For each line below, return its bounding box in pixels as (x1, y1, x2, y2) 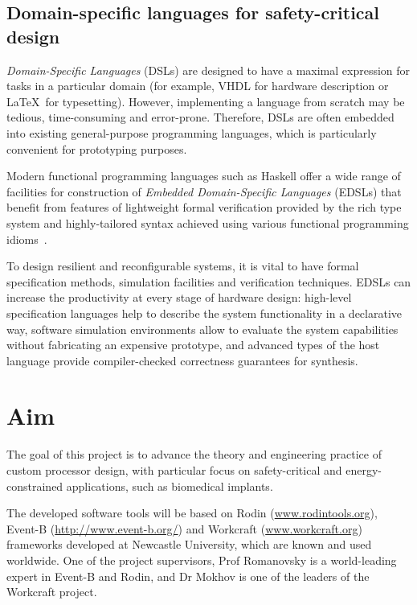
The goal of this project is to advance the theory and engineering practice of (6, 446, 382, 463)
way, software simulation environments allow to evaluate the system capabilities (6, 320, 399, 337)
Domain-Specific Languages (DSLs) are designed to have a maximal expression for (6, 61, 411, 78)
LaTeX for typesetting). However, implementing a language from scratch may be (6, 93, 405, 109)
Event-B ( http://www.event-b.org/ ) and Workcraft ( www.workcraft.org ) (6, 520, 362, 537)
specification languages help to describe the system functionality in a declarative (6, 304, 403, 321)
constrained (6, 477, 63, 494)
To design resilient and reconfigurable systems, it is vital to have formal (6, 257, 359, 274)
